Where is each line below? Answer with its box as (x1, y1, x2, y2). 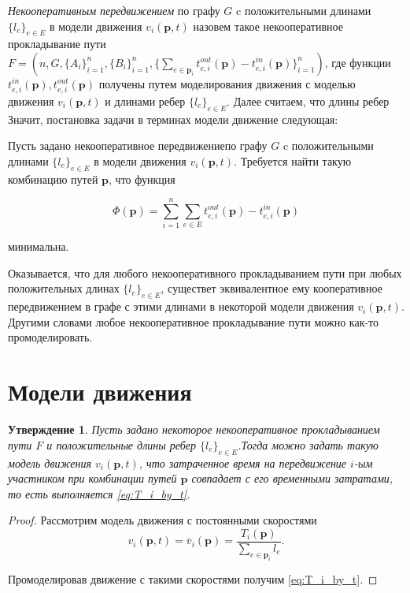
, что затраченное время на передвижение (139, 454, 347, 471)
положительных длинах (8, 280, 120, 296)
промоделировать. (8, 329, 93, 345)
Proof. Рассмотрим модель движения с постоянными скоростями (8, 512, 317, 528)
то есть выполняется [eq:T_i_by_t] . (8, 485, 190, 502)
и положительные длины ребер (46, 436, 196, 453)
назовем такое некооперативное (193, 17, 343, 34)
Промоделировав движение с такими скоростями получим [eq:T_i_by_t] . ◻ (8, 570, 378, 587)
